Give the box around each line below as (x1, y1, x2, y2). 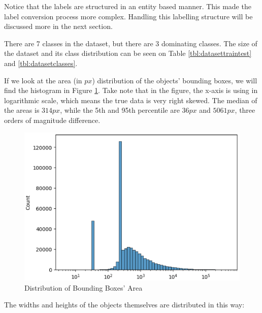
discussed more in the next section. (4, 21, 113, 32)
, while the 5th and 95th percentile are (60, 105, 180, 115)
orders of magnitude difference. (4, 114, 101, 125)
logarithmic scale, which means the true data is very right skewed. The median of (4, 95, 257, 105)
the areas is (4, 105, 40, 115)
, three (235, 105, 255, 115)
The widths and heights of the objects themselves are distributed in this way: (4, 299, 245, 310)
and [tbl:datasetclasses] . (4, 57, 78, 68)
